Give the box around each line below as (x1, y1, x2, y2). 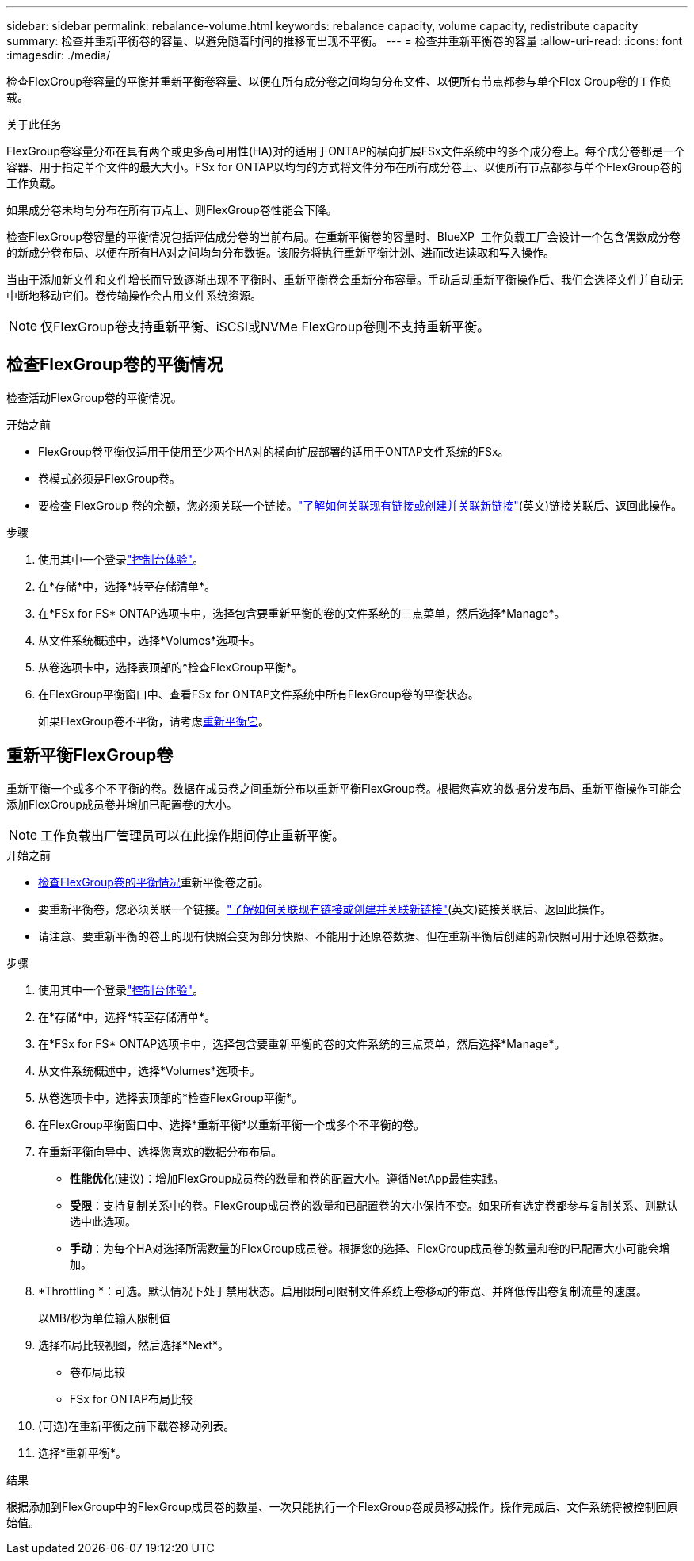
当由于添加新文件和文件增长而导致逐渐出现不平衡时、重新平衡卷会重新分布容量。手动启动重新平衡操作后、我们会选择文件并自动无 (6, 273, 683, 286)
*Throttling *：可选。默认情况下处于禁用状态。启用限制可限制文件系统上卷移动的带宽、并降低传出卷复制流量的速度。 (38, 1284, 648, 1298)
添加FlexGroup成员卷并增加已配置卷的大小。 (6, 797, 238, 811)
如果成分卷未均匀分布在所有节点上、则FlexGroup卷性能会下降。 (6, 203, 337, 216)
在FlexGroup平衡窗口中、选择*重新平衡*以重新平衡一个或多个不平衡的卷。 (38, 1117, 425, 1131)
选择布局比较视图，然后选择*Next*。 (38, 1337, 229, 1352)
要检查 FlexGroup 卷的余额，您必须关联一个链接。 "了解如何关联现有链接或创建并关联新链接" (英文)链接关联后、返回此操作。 (38, 498, 683, 512)
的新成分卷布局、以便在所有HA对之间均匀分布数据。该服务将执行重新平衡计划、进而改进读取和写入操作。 (6, 246, 555, 259)
